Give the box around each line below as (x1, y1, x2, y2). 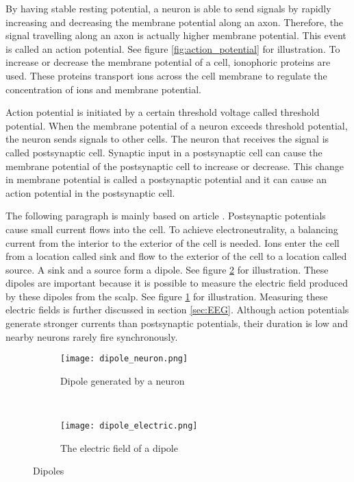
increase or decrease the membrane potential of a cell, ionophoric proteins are (5, 55, 331, 69)
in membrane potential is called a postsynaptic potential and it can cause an (5, 172, 327, 186)
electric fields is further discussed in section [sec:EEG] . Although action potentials (5, 302, 349, 317)
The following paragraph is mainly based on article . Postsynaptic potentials (5, 208, 326, 223)
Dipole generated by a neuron (60, 373, 185, 387)
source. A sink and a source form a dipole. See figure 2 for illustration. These (5, 262, 329, 276)
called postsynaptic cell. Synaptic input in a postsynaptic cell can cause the (5, 145, 323, 159)
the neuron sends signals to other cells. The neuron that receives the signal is (5, 132, 329, 146)
